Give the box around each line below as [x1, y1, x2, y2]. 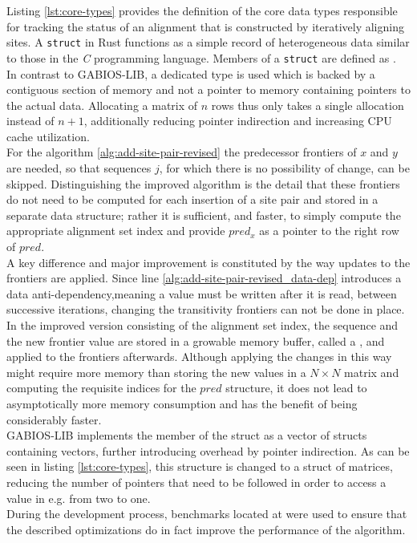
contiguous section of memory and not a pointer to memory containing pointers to [6, 81, 411, 98]
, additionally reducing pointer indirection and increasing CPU [83, 112, 392, 129]
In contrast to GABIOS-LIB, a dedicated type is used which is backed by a [6, 65, 375, 82]
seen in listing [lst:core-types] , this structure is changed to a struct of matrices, [6, 458, 393, 475]
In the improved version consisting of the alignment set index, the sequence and [6, 317, 399, 333]
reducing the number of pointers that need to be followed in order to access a [6, 473, 387, 490]
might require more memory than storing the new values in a [6, 363, 306, 380]
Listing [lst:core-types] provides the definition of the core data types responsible [6, 2, 398, 18]
